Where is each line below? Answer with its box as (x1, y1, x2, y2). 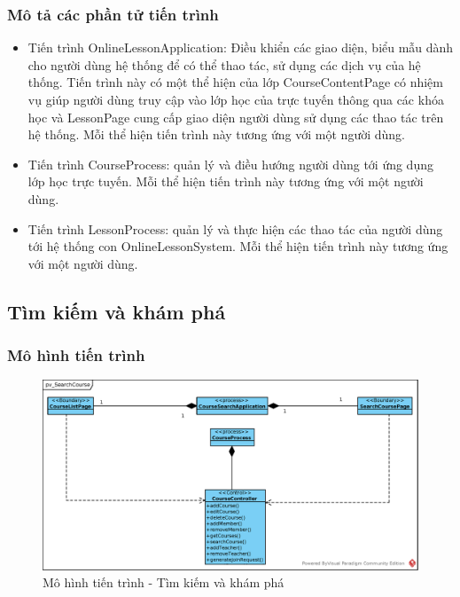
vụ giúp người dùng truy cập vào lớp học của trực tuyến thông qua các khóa (27, 90, 444, 108)
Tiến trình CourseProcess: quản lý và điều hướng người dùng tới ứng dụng (27, 154, 433, 173)
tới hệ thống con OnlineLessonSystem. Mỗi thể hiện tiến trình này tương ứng (27, 237, 448, 255)
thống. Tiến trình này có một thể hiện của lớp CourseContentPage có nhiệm (27, 73, 443, 91)
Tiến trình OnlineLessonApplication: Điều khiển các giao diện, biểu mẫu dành (27, 38, 454, 57)
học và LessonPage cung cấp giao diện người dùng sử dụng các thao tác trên (27, 107, 444, 126)
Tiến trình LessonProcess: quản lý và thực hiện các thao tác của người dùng (27, 219, 443, 238)
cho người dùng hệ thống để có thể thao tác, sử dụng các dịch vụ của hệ (27, 55, 421, 74)
